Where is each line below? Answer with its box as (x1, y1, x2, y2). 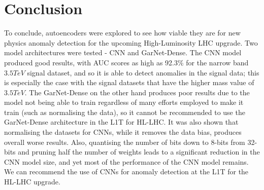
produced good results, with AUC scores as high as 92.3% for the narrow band (4, 57, 249, 67)
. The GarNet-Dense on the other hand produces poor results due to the (24, 87, 250, 97)
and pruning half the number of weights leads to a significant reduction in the (18, 146, 260, 157)
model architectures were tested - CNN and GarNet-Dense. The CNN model (4, 47, 242, 58)
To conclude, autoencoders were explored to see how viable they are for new (4, 27, 241, 38)
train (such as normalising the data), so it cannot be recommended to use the (4, 106, 245, 117)
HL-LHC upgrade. (4, 176, 60, 187)
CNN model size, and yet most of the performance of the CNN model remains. (4, 156, 249, 167)
